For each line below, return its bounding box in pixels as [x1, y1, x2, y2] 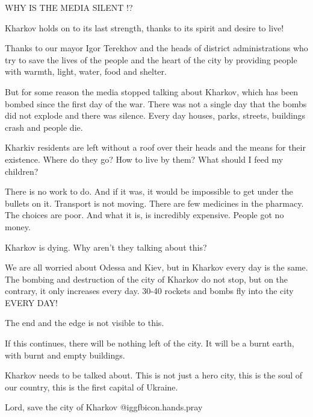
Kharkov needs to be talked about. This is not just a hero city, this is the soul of [5, 369, 303, 381]
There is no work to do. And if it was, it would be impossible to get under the [5, 185, 293, 198]
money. [5, 220, 31, 233]
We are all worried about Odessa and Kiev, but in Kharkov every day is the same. [5, 261, 308, 274]
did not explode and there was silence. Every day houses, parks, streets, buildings [5, 109, 306, 122]
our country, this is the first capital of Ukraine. [5, 380, 178, 393]
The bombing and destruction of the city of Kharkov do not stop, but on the [5, 272, 288, 285]
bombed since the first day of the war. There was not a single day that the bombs [5, 97, 307, 110]
